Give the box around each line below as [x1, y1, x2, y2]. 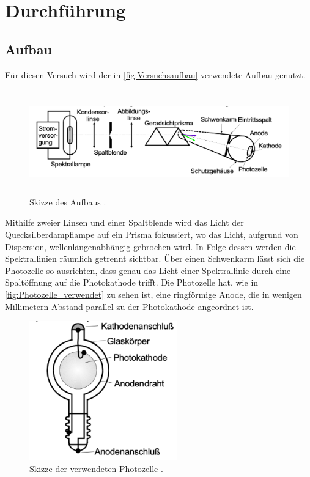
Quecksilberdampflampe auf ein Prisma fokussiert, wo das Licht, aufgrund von [5, 228, 298, 241]
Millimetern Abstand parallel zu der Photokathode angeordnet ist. [5, 300, 254, 312]
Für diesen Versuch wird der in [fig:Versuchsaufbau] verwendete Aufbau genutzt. [5, 68, 306, 81]
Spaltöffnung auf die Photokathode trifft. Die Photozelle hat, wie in [5, 276, 259, 289]
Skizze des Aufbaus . [29, 195, 106, 208]
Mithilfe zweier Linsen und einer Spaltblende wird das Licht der [5, 216, 244, 229]
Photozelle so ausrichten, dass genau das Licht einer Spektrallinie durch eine [5, 264, 291, 276]
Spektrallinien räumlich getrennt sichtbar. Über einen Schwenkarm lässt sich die [5, 252, 305, 265]
